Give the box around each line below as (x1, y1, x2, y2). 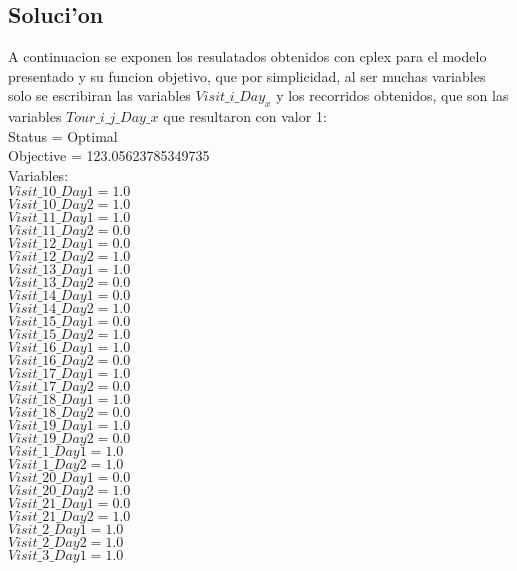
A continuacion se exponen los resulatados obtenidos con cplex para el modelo (8, 46, 487, 67)
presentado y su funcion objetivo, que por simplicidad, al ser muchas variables (8, 65, 486, 86)
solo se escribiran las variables (8, 85, 191, 106)
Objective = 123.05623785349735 (8, 145, 210, 166)
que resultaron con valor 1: (163, 106, 327, 127)
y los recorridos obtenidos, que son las (276, 85, 509, 106)
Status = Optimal (8, 125, 118, 146)
